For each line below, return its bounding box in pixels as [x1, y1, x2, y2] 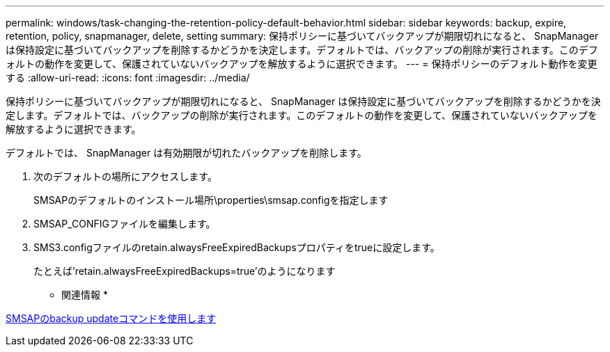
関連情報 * [61, 289, 108, 301]
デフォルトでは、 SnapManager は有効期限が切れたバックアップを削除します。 [6, 147, 367, 159]
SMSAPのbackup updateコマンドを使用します [6, 312, 217, 324]
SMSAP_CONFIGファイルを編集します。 [33, 218, 216, 230]
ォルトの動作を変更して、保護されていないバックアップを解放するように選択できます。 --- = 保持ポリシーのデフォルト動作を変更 [6, 58, 597, 70]
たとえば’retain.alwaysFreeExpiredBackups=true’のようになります [33, 265, 336, 277]
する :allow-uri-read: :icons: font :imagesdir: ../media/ [6, 72, 250, 83]
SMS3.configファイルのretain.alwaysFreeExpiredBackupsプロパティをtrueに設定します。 [33, 241, 440, 253]
